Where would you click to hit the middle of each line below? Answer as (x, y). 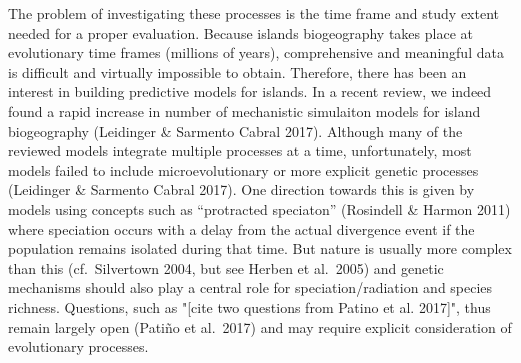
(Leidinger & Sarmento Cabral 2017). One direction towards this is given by (241, 189)
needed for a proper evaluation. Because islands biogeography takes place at (240, 32)
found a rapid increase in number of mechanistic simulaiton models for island (244, 110)
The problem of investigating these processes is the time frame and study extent (253, 13)
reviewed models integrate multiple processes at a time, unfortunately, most (240, 150)
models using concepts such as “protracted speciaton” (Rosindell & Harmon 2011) (259, 208)
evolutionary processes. (78, 346)
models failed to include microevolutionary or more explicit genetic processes (243, 169)
